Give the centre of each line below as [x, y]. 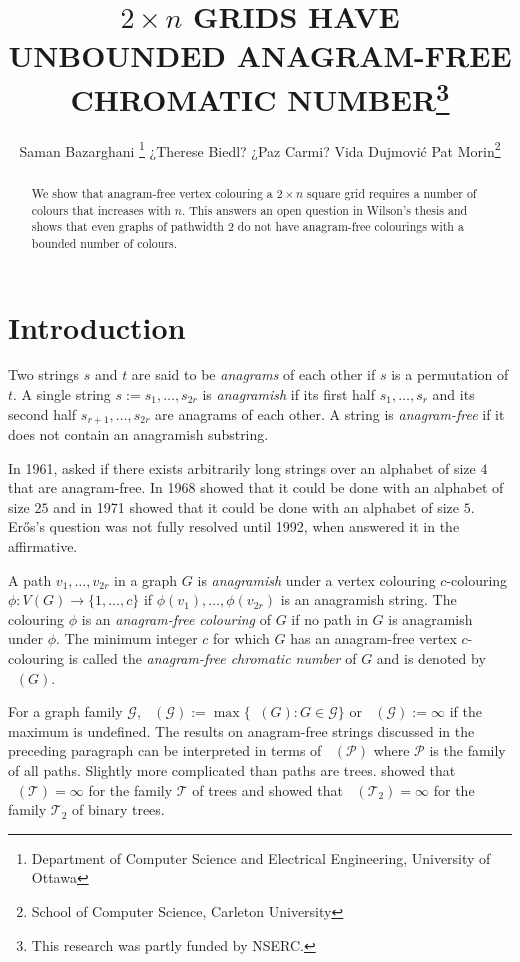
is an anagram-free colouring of [176, 618]
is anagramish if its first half [288, 394]
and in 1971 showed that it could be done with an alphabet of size [256, 506]
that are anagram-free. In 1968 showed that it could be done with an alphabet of [256, 487]
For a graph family [65, 711]
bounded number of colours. [104, 242]
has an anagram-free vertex [373, 638]
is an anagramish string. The [368, 599]
